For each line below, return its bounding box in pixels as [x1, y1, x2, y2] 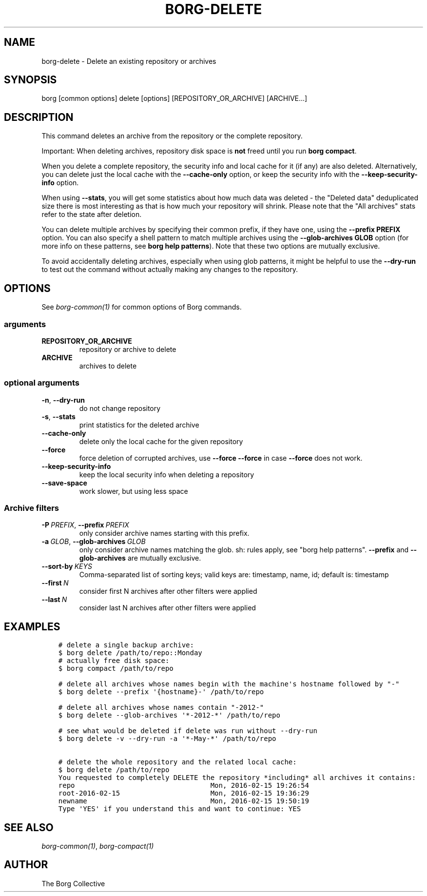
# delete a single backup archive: [58, 641, 194, 649]
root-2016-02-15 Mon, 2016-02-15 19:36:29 [58, 789, 309, 798]
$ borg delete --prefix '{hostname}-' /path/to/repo [58, 688, 264, 696]
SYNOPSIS [4, 74, 57, 86]
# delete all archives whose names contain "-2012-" [58, 703, 264, 712]
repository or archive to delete [79, 345, 176, 353]
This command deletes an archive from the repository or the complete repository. [41, 132, 303, 140]
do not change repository [79, 404, 161, 412]
